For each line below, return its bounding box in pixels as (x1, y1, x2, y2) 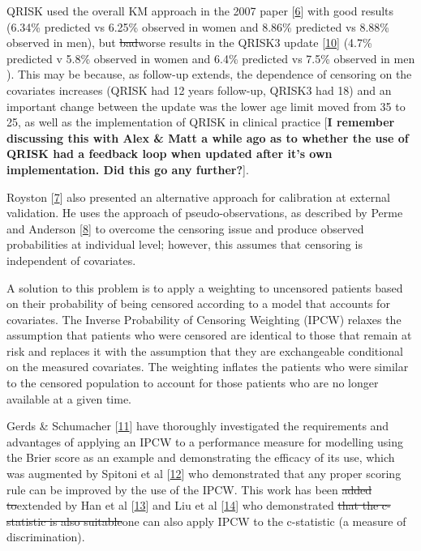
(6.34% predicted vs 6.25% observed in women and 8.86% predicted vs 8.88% (6, 18, 390, 35)
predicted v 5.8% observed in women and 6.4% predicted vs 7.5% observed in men (6, 49, 415, 66)
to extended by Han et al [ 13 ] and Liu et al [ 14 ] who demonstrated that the (6, 497, 379, 514)
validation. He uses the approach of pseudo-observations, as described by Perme (6, 204, 403, 221)
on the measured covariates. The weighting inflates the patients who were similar (6, 358, 409, 375)
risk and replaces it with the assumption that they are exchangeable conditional (6, 342, 403, 359)
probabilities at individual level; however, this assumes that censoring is (6, 236, 363, 253)
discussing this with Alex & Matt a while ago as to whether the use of (6, 129, 409, 146)
